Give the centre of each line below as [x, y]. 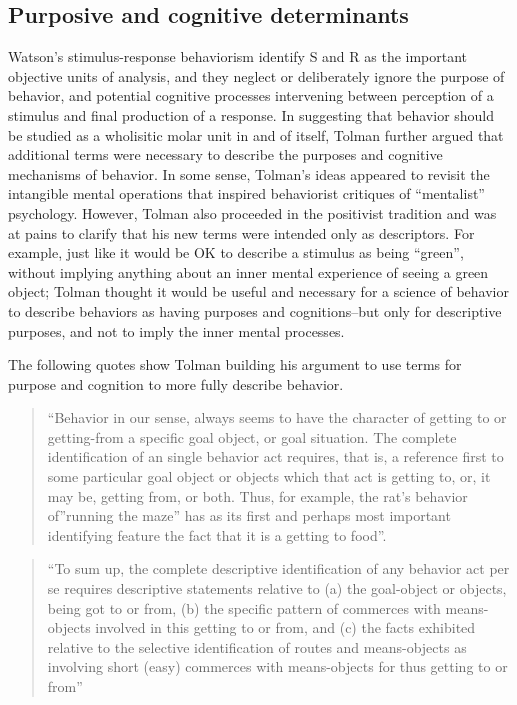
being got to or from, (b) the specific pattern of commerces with [244, 607]
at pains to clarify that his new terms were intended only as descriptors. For [241, 232]
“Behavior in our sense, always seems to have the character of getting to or [277, 417]
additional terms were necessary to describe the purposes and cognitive [225, 154]
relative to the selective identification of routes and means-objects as [257, 646]
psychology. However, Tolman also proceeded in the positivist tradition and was [252, 212]
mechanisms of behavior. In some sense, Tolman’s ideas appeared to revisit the [249, 173]
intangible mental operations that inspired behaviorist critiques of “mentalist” [246, 193]
